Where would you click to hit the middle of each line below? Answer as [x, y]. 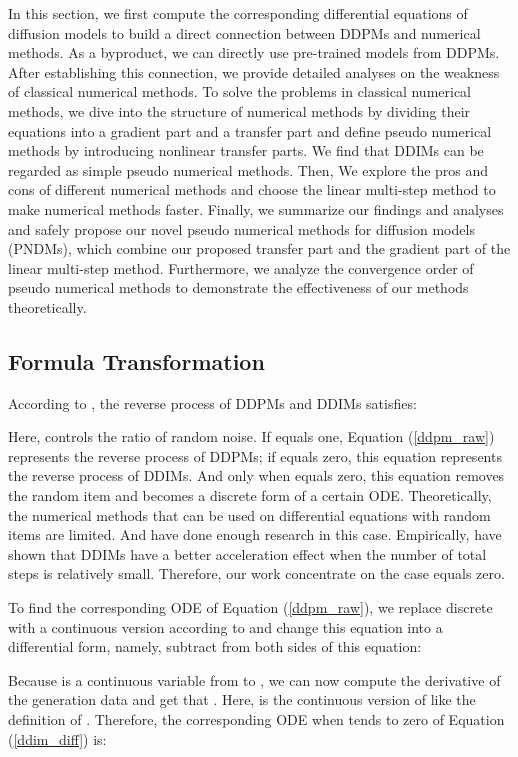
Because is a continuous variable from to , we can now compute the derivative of [254, 679]
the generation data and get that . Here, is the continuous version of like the [242, 699]
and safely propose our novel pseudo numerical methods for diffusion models [241, 228]
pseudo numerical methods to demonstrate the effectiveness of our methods [238, 287]
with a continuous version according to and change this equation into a [225, 626]
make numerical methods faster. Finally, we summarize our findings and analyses [256, 208]
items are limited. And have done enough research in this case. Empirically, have [255, 534]
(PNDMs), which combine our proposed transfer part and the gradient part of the [259, 248]
